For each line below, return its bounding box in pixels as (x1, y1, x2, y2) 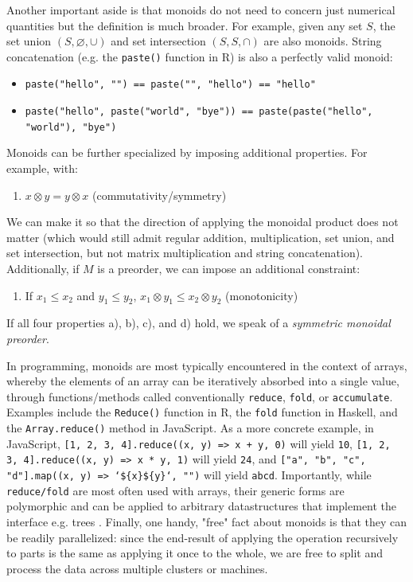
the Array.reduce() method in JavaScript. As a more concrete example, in (6, 420, 374, 436)
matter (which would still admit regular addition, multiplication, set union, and (6, 229, 395, 245)
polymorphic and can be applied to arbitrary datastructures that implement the (6, 498, 397, 514)
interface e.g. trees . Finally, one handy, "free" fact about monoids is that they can (6, 513, 407, 529)
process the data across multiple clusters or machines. (6, 560, 268, 576)
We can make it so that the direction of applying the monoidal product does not (6, 213, 399, 230)
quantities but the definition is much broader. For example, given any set (6, 17, 363, 33)
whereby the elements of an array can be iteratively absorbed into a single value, (6, 373, 399, 389)
